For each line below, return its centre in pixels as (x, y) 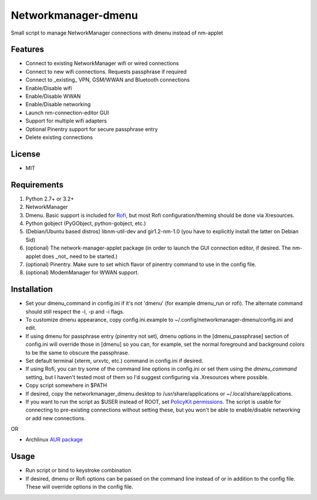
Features (27, 50)
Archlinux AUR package (54, 440)
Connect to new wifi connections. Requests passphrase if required (106, 72)
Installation (32, 289)
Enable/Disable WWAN (53, 96)
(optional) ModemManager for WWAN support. (82, 273)
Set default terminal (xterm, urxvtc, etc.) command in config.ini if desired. (114, 360)
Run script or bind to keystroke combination (78, 470)
